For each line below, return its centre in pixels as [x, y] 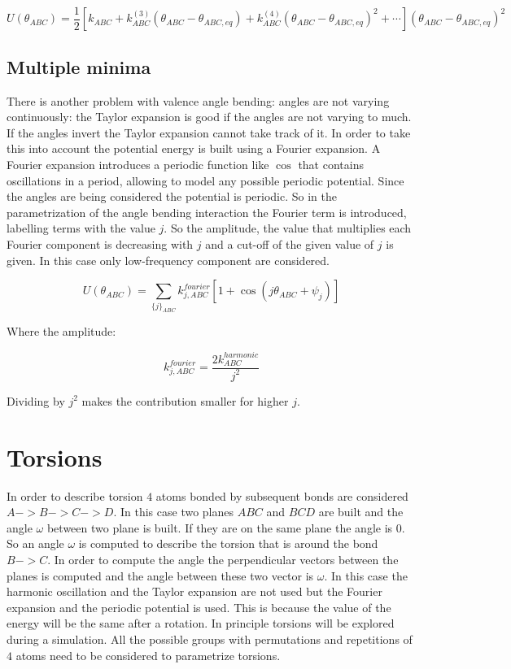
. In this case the [366, 575]
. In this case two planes [174, 512]
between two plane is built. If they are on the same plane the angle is [220, 527]
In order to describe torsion [75, 495]
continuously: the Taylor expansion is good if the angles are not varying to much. [209, 117]
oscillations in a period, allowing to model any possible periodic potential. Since [205, 180]
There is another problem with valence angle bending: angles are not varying [198, 100]
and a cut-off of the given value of [290, 244]
